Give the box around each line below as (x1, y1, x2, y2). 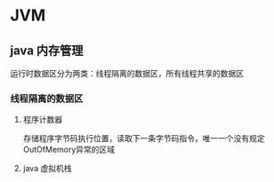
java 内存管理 (10, 43, 84, 58)
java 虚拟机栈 (22, 163, 72, 174)
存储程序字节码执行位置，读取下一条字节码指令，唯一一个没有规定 (22, 133, 265, 144)
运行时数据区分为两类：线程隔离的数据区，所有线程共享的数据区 (10, 68, 244, 78)
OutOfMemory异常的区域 (22, 144, 116, 155)
